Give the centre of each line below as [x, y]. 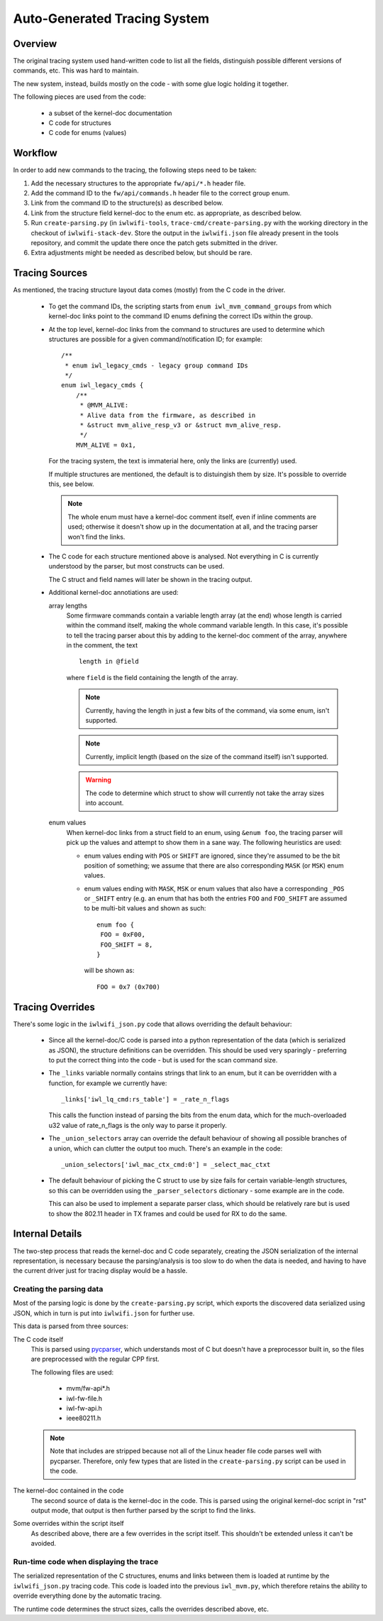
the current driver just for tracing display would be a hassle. [100, 1271]
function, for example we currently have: [108, 1083]
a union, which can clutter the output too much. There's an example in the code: [166, 1148]
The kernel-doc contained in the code [68, 1491]
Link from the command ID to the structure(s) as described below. [127, 203]
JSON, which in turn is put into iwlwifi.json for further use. [104, 1313]
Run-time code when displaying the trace [86, 1562]
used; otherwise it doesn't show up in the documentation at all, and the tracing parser [193, 527]
